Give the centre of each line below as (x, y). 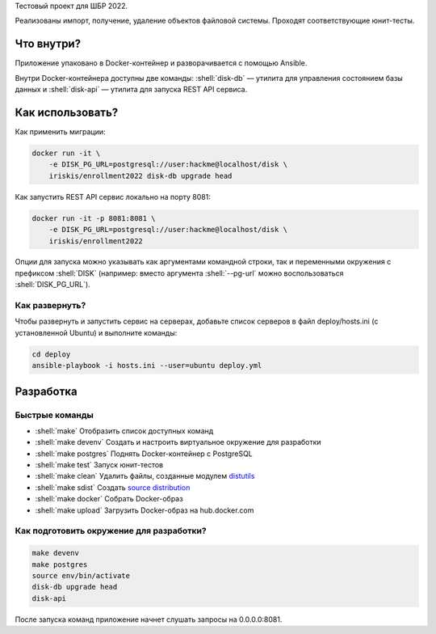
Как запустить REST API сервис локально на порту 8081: (113, 197)
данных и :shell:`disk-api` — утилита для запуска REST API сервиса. (131, 90)
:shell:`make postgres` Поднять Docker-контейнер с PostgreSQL (144, 454)
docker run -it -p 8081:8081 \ (94, 218)
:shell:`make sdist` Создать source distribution (113, 487)
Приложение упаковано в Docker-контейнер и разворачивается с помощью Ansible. (161, 63)
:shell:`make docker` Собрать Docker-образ (109, 499)
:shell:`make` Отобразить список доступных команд (124, 431)
